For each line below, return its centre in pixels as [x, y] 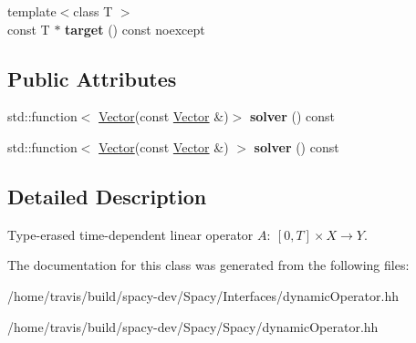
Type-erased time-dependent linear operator [130, 234]
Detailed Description [107, 196]
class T [93, 11]
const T [29, 29]
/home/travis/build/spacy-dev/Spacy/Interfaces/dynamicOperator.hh [203, 295]
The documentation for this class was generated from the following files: [208, 265]
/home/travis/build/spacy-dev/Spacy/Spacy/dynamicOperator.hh [193, 326]
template [32, 11]
